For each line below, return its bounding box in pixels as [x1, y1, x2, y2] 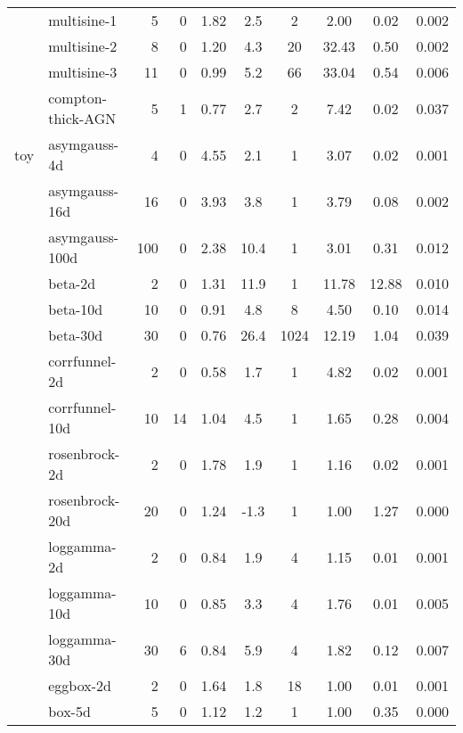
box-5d [48, 701, 91, 721]
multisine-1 [48, 10, 118, 30]
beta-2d [48, 273, 96, 293]
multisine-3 [48, 62, 118, 82]
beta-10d [48, 299, 103, 319]
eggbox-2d [48, 675, 111, 696]
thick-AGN [48, 108, 117, 128]
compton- [48, 87, 108, 108]
